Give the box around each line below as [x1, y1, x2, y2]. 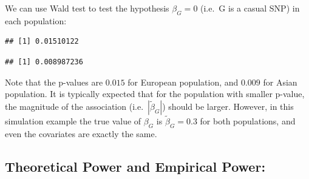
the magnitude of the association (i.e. [5, 100, 144, 112]
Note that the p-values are [5, 75, 103, 88]
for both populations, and [200, 114, 296, 127]
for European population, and [127, 75, 239, 88]
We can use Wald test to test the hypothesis [5, 2, 169, 14]
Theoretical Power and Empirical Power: [5, 157, 266, 175]
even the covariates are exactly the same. [5, 127, 157, 140]
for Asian [263, 75, 297, 88]
